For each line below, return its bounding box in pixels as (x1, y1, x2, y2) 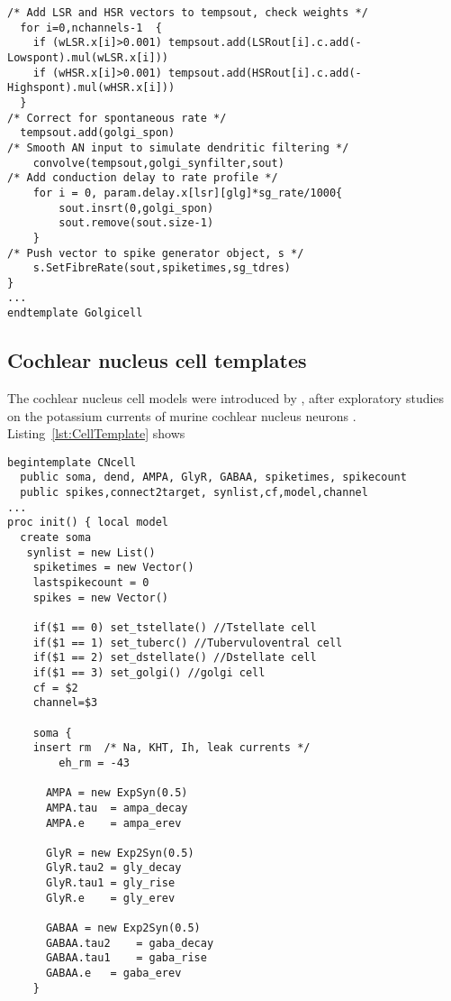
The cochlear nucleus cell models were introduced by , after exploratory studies (7, 388, 445, 407)
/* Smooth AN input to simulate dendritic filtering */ (7, 141, 349, 154)
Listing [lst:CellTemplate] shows (7, 424, 185, 443)
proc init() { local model (7, 516, 168, 529)
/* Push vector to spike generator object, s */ (7, 246, 304, 260)
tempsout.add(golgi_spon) (20, 126, 176, 140)
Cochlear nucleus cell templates (7, 346, 307, 374)
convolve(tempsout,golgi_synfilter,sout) (32, 156, 284, 170)
